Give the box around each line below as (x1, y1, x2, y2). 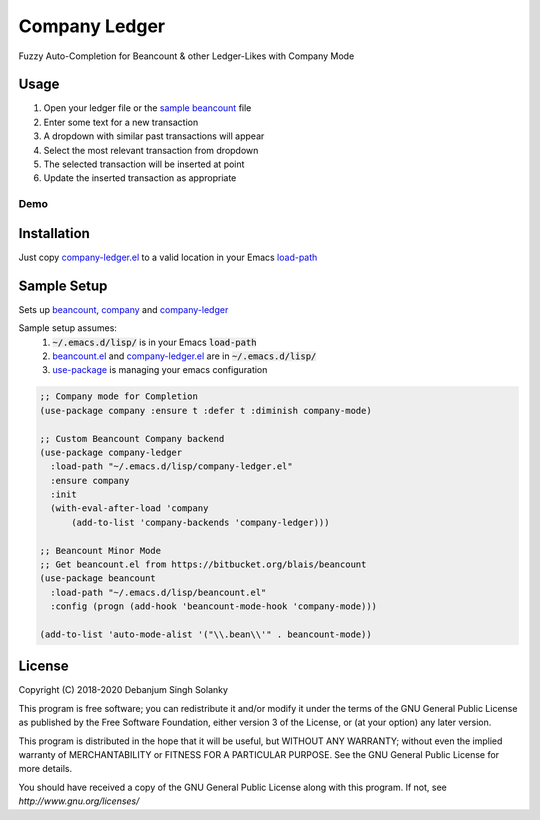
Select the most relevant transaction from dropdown (43, 144, 259, 156)
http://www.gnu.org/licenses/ (18, 795, 140, 807)
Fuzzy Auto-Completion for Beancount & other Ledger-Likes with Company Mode (18, 50, 355, 62)
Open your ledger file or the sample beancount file (43, 102, 252, 114)
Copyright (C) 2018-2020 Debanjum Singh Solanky (18, 684, 229, 696)
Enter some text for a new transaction (43, 116, 199, 128)
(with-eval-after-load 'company (50, 503, 209, 514)
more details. (18, 763, 73, 775)
